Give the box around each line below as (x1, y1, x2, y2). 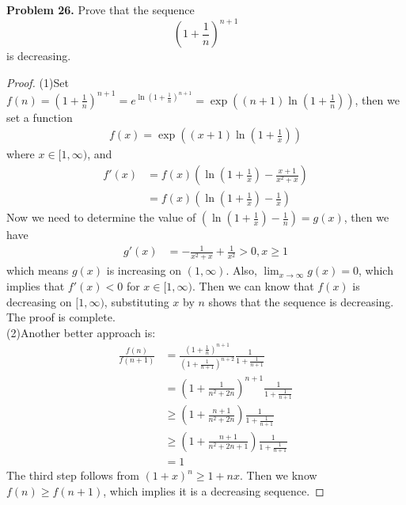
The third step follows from (6, 467, 139, 484)
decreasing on (6, 293, 72, 309)
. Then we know (240, 467, 317, 484)
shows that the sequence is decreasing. (208, 293, 394, 309)
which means (6, 262, 69, 279)
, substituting (104, 293, 169, 309)
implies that (6, 277, 65, 294)
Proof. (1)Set (6, 74, 69, 90)
